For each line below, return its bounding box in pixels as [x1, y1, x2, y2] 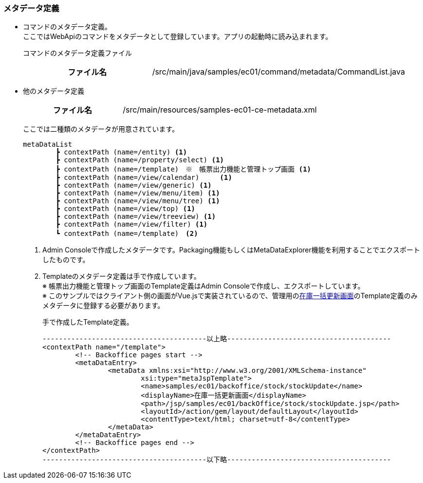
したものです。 [42, 255, 90, 264]
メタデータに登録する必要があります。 [42, 301, 165, 310]
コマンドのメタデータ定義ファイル [23, 49, 132, 58]
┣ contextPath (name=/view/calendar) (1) [55, 174, 232, 182]
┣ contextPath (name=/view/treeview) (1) [55, 213, 216, 221]
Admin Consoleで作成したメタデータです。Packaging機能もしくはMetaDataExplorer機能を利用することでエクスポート [42, 246, 420, 254]
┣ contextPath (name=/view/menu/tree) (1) [55, 197, 220, 205]
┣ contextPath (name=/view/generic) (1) [55, 181, 212, 190]
